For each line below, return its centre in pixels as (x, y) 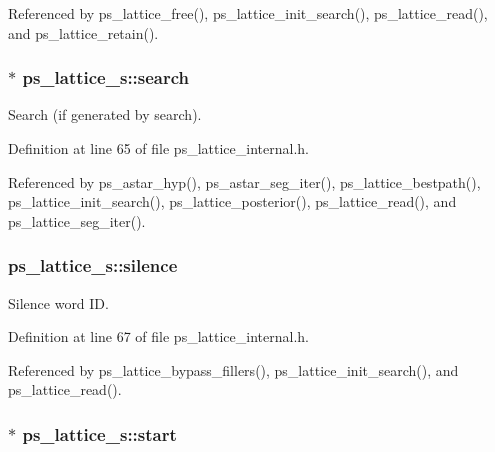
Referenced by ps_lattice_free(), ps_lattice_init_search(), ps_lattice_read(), (248, 13)
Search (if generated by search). (105, 114)
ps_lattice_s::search (106, 77)
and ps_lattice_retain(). (83, 32)
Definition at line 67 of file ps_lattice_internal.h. (158, 336)
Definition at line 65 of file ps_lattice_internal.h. (158, 148)
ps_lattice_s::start (99, 433)
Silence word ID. (58, 302)
